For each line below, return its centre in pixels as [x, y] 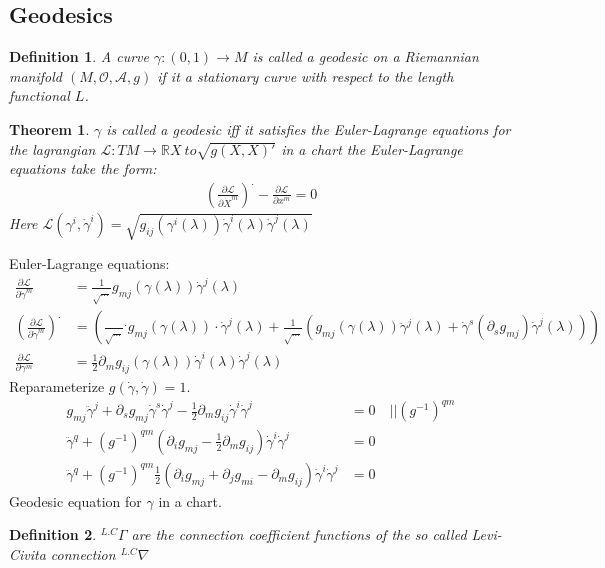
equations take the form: [83, 168]
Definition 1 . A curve [79, 56]
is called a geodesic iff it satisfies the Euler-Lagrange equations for [308, 128]
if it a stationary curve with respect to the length [305, 75]
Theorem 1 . [49, 128]
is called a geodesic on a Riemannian [365, 56]
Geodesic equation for [75, 500]
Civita [27, 554]
